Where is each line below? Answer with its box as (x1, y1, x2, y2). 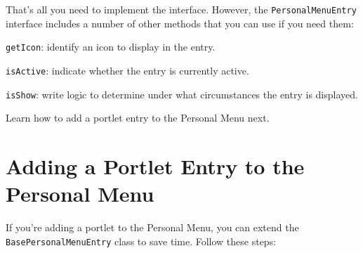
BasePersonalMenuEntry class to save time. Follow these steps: (6, 233, 277, 248)
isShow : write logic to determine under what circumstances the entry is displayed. (6, 86, 358, 101)
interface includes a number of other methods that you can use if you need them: (6, 15, 354, 30)
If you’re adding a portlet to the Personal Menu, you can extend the (6, 220, 299, 235)
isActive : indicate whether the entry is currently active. (6, 63, 249, 77)
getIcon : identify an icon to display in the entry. (6, 39, 216, 54)
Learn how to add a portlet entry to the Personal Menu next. (6, 110, 270, 125)
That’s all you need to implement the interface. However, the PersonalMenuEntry (6, 2, 357, 16)
